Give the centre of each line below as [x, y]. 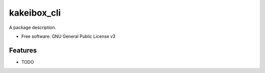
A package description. [33, 27]
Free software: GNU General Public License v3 [68, 36]
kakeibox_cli [35, 13]
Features [23, 50]
